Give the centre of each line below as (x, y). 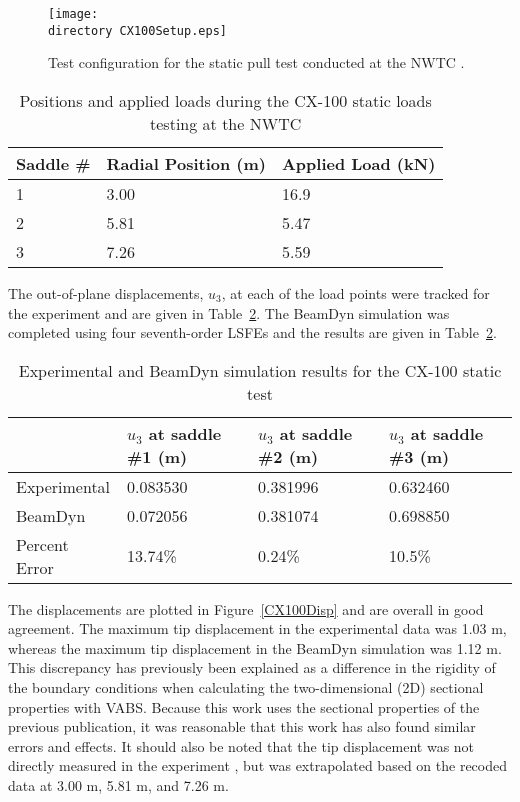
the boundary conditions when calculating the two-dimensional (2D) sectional (246, 687)
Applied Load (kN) (358, 163)
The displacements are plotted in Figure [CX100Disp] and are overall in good (246, 608)
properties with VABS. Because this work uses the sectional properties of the (244, 706)
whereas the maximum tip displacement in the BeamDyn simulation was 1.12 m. (255, 647)
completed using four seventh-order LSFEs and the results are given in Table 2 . (252, 332)
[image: (73, 14)
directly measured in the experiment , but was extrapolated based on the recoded (257, 765)
